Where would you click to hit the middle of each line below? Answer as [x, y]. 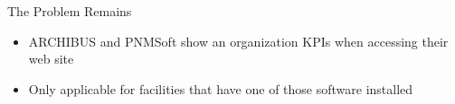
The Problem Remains [70, 11]
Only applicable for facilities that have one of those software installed [221, 88]
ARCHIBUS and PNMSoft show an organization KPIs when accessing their [238, 41]
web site [51, 59]
